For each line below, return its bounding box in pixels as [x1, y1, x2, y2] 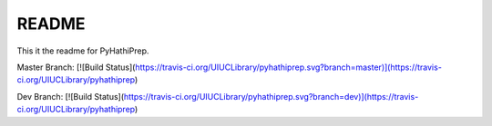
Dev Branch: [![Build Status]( [16, 91, 125, 102]
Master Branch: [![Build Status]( [16, 62, 136, 73]
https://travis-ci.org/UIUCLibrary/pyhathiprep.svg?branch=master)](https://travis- [135, 62, 442, 73]
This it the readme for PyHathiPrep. [16, 45, 149, 56]
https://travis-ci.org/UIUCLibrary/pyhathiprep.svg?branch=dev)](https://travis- [123, 91, 419, 102]
